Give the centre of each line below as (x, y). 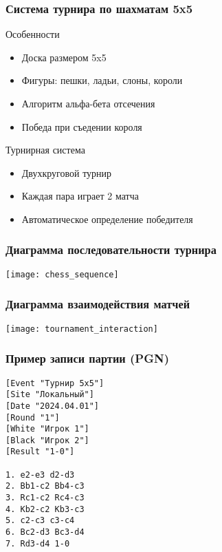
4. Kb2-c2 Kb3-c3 (45, 509)
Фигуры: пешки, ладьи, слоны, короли (102, 80)
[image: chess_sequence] (62, 274)
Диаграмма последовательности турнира (111, 250)
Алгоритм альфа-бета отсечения (88, 103)
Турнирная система (45, 150)
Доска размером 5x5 (64, 57)
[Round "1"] (33, 417)
